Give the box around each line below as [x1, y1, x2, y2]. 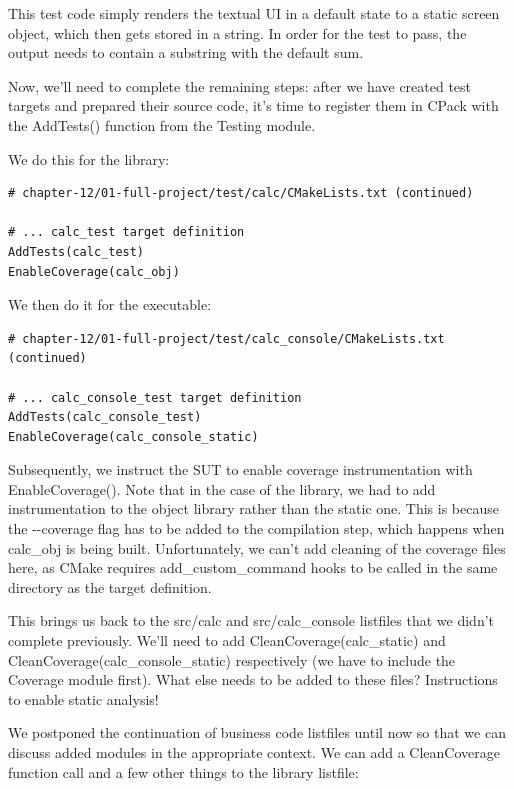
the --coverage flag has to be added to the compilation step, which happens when [8, 518, 505, 539]
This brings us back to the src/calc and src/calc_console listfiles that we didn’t [8, 610, 495, 631]
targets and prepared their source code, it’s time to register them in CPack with [8, 95, 499, 116]
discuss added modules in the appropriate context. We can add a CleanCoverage [8, 742, 500, 762]
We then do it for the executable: [8, 294, 212, 315]
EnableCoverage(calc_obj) [8, 264, 180, 279]
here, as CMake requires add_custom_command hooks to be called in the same [8, 557, 498, 578]
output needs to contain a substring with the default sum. [8, 42, 364, 63]
